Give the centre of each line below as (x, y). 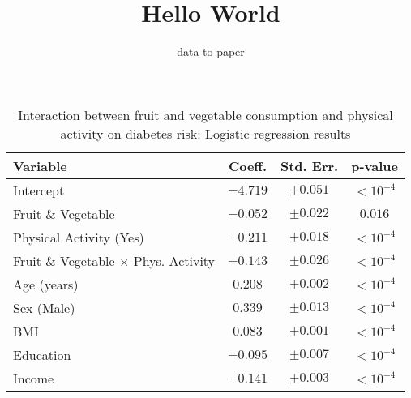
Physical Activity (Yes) (79, 237)
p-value (375, 165)
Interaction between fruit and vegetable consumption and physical (205, 114)
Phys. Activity (174, 260)
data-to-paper (211, 51)
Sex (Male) (44, 307)
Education (42, 354)
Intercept (39, 190)
